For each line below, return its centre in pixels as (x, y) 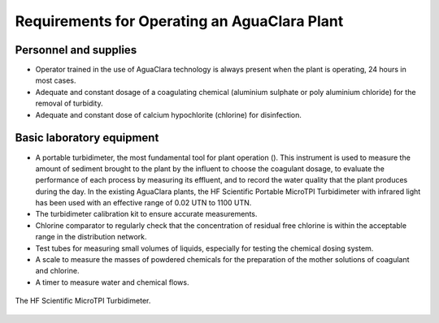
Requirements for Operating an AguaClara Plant (179, 21)
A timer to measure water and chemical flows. (112, 282)
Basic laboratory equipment (87, 138)
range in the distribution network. (91, 237)
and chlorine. (57, 271)
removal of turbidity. (69, 103)
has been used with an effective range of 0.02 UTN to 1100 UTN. (143, 203)
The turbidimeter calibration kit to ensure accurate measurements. (146, 214)
